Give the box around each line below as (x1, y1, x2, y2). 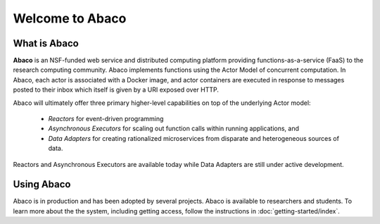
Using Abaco (13, 178, 71, 190)
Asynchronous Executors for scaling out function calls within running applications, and (48, 124, 299, 133)
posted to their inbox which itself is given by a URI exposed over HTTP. (13, 85, 220, 94)
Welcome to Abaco (13, 11, 127, 26)
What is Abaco (13, 37, 79, 49)
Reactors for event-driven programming (48, 115, 164, 123)
